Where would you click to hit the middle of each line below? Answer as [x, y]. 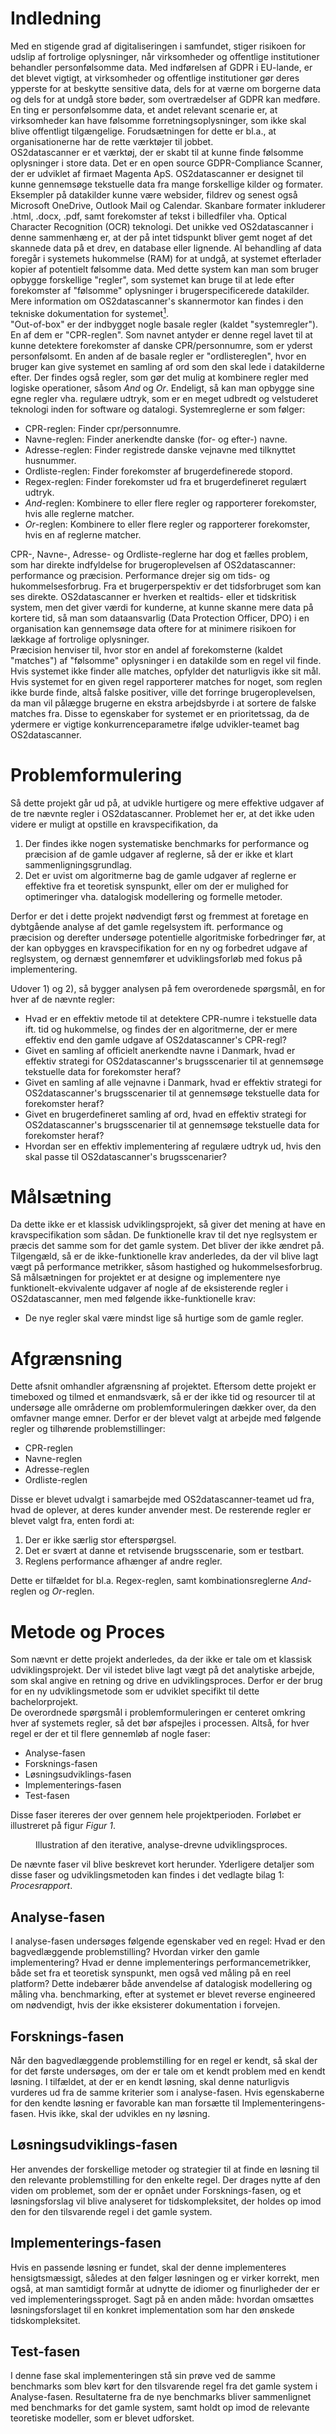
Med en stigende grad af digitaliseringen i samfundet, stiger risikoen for [158, 46]
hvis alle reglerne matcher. [79, 513]
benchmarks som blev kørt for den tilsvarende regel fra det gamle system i [164, 2386]
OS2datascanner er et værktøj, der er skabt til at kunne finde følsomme [157, 152]
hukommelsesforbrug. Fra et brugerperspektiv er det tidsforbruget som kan [166, 586]
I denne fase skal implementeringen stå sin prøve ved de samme [143, 2376]
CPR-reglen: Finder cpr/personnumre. [103, 428]
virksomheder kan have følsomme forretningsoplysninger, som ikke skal [158, 120]
